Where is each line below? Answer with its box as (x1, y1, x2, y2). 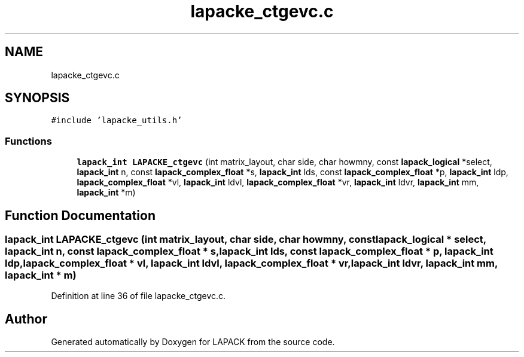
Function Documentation (5, 208, 156, 223)
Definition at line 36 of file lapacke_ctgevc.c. (51, 291, 226, 301)
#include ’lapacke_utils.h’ (51, 115, 182, 126)
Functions (5, 135, 52, 147)
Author (5, 311, 47, 327)
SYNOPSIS (5, 90, 70, 106)
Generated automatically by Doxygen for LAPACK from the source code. (51, 337, 335, 347)
